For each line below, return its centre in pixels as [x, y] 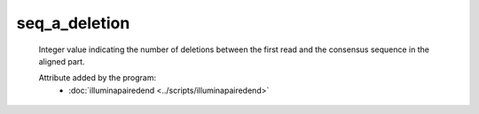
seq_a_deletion [73, 23]
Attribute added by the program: [98, 78]
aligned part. [62, 61]
